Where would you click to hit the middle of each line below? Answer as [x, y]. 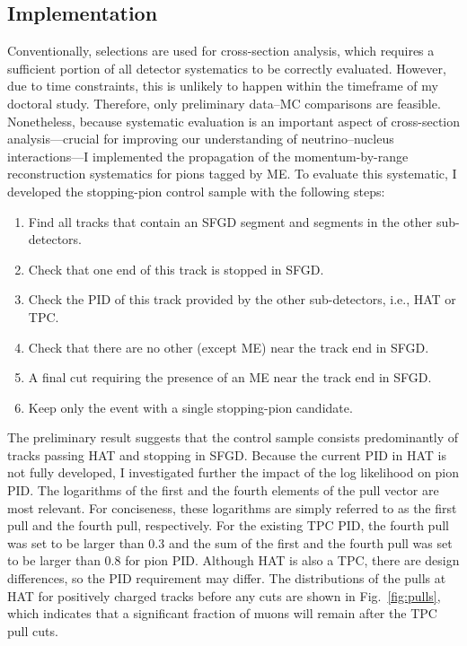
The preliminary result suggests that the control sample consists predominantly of [233, 437]
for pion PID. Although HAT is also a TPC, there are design [292, 560]
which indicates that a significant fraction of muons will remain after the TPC [222, 613]
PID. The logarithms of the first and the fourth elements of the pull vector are [223, 490]
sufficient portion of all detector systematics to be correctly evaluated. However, [227, 68]
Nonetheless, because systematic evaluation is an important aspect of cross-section [233, 121]
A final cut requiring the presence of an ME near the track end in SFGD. [230, 377]
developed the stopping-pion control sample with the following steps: [196, 191]
